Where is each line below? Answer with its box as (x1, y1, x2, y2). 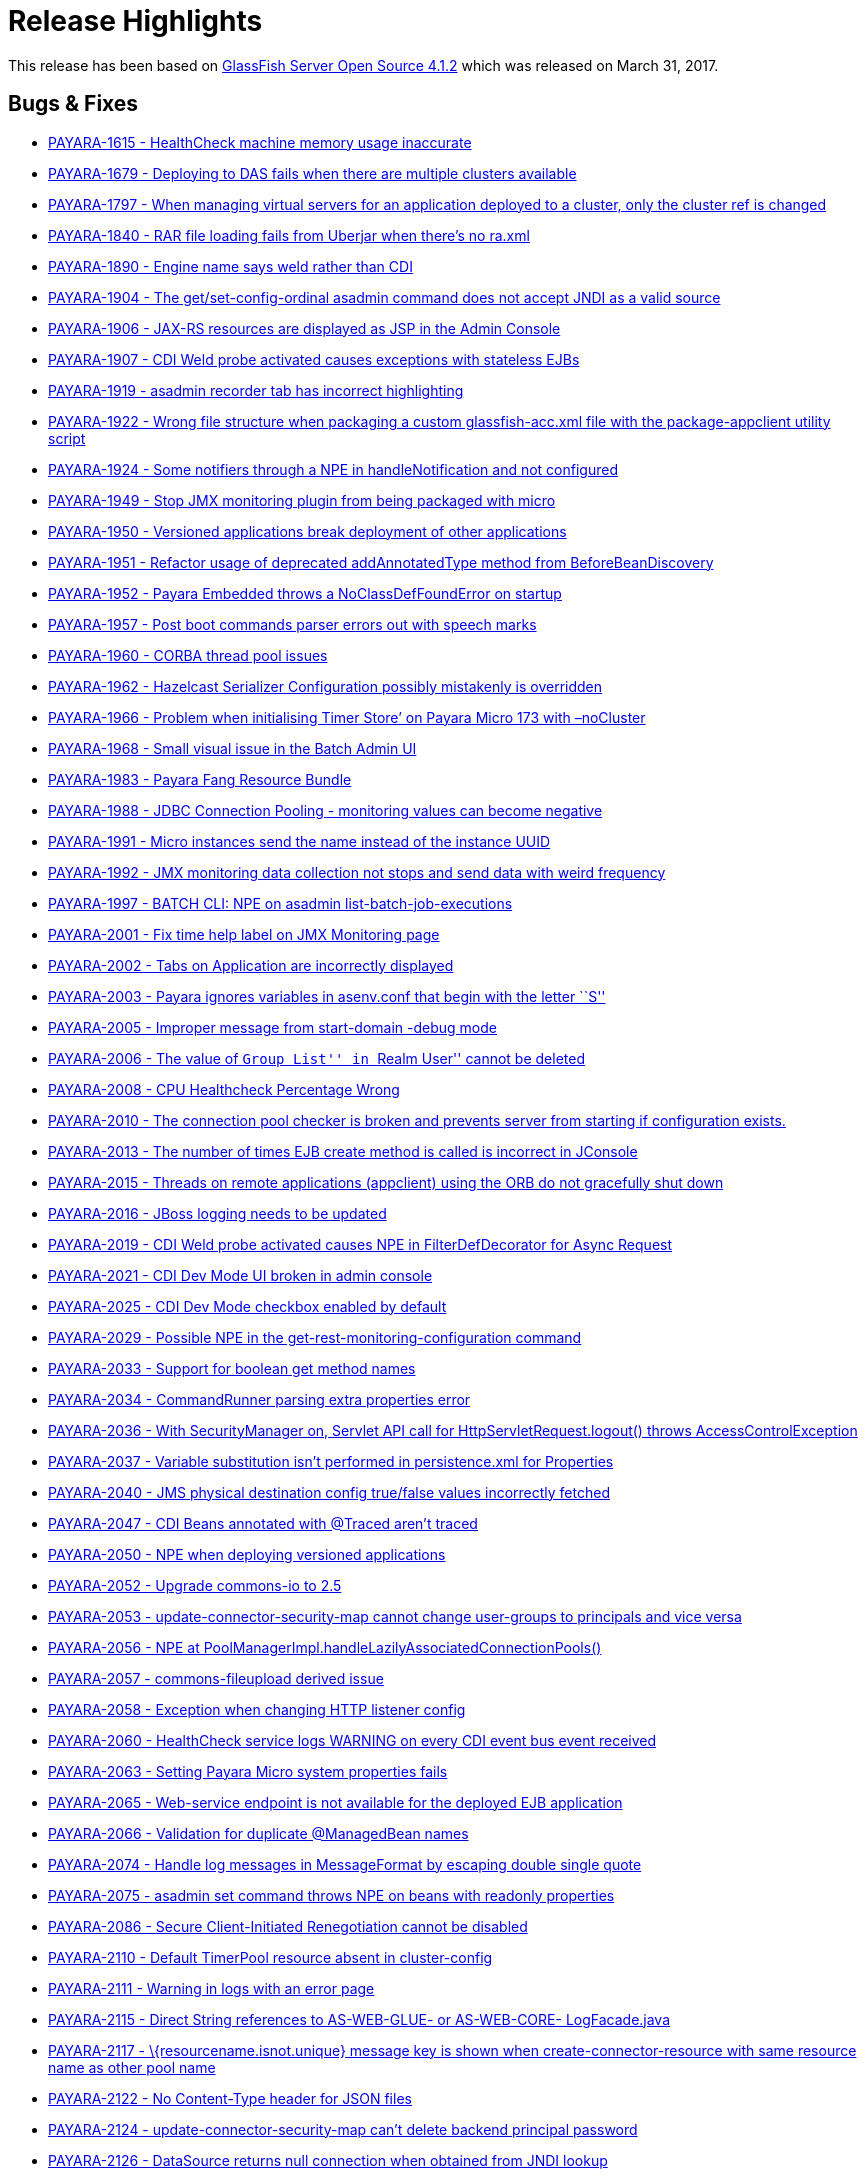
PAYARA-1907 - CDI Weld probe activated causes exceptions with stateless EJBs (48, 350, 580, 368)
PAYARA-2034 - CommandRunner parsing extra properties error (48, 1390, 471, 1408)
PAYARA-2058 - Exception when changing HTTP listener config (48, 1700, 466, 1718)
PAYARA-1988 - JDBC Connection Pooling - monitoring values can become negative (48, 801, 603, 819)
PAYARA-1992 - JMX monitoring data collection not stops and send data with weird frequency (48, 863, 666, 881)
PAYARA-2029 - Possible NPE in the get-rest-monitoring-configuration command (48, 1328, 582, 1346)
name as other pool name (48, 2058, 216, 2076)
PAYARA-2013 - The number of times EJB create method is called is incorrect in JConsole (48, 1142, 638, 1160)
